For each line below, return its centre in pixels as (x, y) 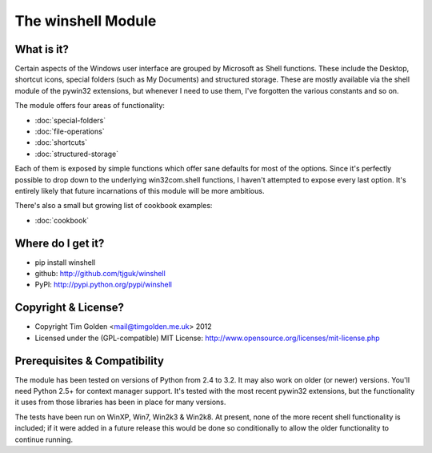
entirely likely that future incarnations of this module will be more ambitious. (140, 190)
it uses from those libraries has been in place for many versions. (120, 402)
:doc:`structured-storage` (77, 154)
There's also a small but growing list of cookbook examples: (114, 206)
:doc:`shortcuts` (61, 142)
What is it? (42, 49)
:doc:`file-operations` (70, 131)
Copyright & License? (69, 308)
